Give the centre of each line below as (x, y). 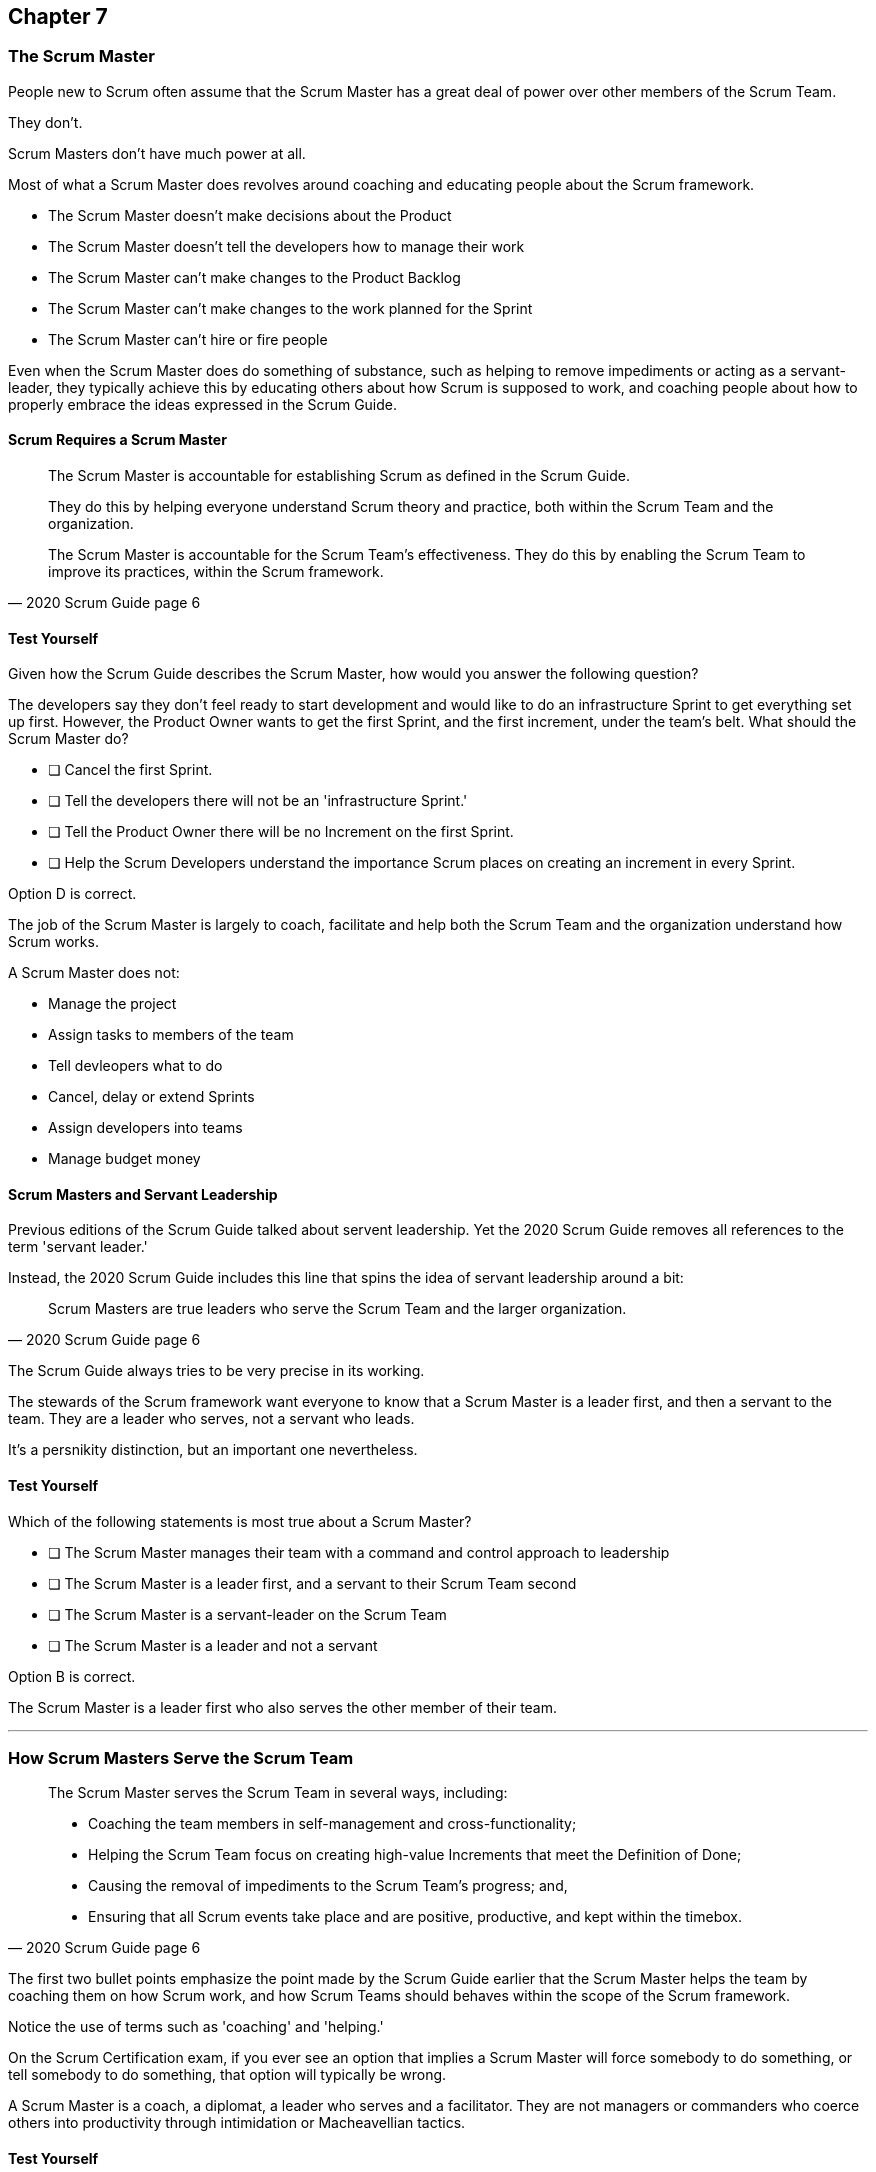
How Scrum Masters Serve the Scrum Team (181, 1758)
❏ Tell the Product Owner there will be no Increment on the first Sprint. (281, 832)
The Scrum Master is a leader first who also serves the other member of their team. (283, 1707)
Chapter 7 (58, 16)
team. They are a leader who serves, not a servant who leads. (211, 1419)
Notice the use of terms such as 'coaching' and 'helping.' (196, 2027)
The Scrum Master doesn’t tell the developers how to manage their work (286, 246)
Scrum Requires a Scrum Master (117, 440)
